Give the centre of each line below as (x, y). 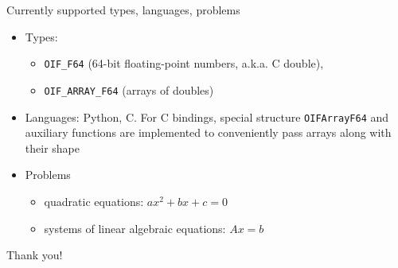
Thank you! (35, 255)
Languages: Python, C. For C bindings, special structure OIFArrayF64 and (207, 117)
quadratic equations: (94, 201)
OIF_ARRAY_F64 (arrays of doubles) (129, 89)
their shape (52, 148)
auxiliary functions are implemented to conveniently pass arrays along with (208, 132)
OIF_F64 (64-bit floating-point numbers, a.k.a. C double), (184, 63)
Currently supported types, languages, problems (123, 10)
